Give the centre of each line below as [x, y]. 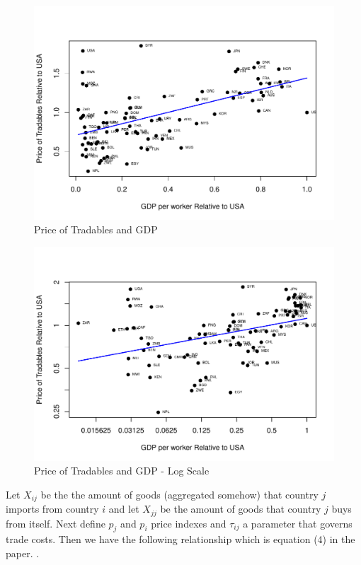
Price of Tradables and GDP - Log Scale [122, 471]
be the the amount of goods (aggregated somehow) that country [179, 494]
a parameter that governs [298, 523]
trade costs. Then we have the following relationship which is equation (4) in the [180, 539]
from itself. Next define [56, 523]
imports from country [52, 509]
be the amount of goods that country [241, 509]
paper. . [23, 553]
